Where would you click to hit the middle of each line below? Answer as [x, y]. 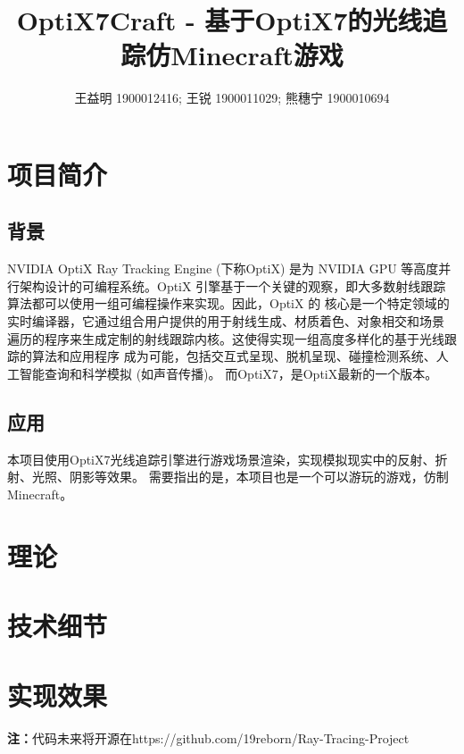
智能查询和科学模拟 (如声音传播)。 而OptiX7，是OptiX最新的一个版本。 [228, 373]
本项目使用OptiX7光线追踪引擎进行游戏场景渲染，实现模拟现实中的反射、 [221, 459]
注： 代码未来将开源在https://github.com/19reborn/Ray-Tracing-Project [208, 738]
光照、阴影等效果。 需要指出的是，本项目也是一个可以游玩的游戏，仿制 [240, 477]
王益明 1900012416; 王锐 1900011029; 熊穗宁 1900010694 [232, 98]
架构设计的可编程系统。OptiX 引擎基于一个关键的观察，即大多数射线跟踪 [232, 285]
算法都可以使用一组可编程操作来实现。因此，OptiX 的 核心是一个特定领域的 [228, 303]
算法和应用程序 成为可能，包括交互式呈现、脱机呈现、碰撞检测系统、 [234, 356]
